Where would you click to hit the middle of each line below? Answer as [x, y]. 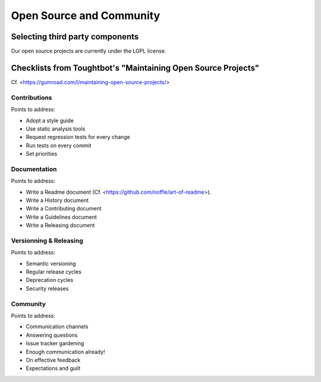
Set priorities [42, 154]
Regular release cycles [53, 272]
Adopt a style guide [50, 120]
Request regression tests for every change [78, 137]
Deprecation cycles [50, 280]
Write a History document [57, 200]
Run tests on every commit [59, 145]
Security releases [47, 288]
